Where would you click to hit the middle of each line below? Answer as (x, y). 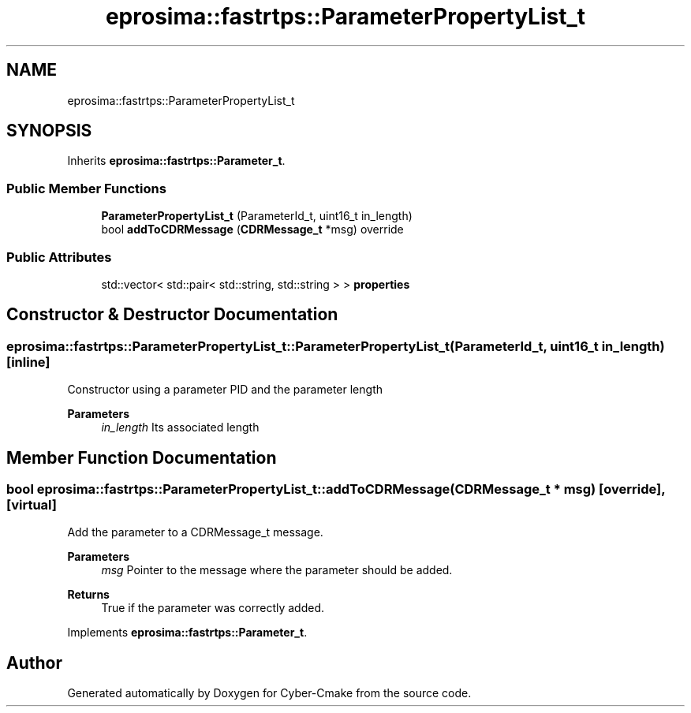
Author (34, 663)
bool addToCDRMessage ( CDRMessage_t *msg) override (252, 230)
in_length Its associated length (180, 427)
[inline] (28, 362)
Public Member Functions (86, 188)
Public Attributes (59, 257)
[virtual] (32, 505)
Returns (88, 595)
